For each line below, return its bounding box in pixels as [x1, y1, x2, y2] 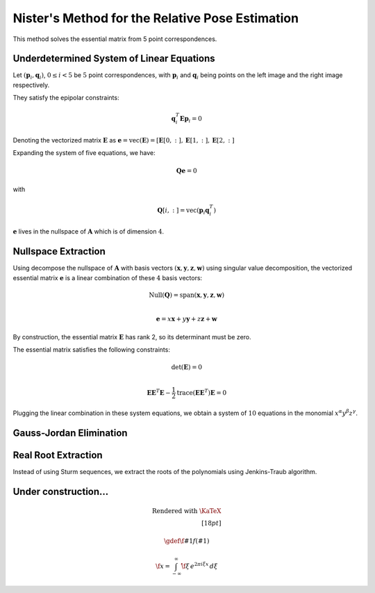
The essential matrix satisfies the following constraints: [12, 346, 170, 354]
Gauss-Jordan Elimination [12, 428, 128, 439]
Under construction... [12, 485, 109, 497]
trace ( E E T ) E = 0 [176, 388, 227, 396]
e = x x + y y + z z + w [156, 315, 218, 323]
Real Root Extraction [12, 449, 103, 462]
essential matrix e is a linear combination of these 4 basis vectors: [12, 273, 203, 282]
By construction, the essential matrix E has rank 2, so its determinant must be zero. [12, 333, 251, 341]
